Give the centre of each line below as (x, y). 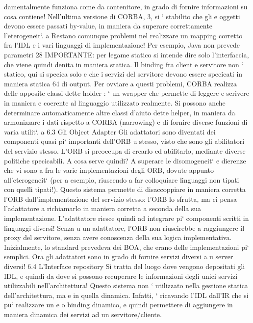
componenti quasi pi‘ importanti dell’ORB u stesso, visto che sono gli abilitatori (124, 141)
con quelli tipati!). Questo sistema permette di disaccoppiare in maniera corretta (125, 189)
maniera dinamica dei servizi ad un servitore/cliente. (83, 314)
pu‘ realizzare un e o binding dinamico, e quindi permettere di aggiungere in (118, 305)
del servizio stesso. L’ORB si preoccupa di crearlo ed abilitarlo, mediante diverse (125, 150)
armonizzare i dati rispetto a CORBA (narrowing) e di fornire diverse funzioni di (126, 122)
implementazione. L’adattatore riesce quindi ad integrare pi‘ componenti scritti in (126, 218)
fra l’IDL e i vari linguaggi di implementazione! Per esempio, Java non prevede (122, 45)
